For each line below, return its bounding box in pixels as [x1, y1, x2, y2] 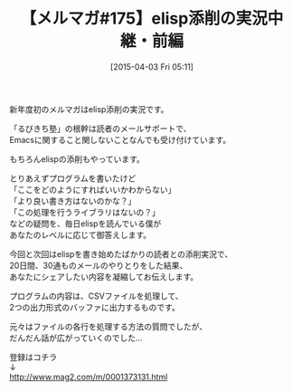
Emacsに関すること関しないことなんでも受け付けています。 [9, 134, 231, 145]
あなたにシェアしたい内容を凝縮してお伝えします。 [9, 271, 199, 281]
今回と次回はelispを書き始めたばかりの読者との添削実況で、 [9, 248, 233, 259]
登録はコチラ [9, 351, 57, 362]
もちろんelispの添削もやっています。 [9, 153, 145, 164]
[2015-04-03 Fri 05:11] [109, 61, 194, 72]
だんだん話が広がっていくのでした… [9, 332, 143, 343]
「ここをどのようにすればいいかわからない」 [9, 184, 176, 195]
